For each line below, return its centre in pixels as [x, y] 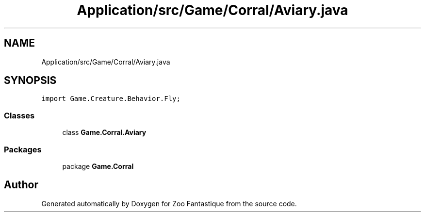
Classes [19, 115]
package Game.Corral [98, 166]
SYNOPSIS [30, 81]
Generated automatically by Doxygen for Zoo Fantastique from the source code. [169, 203]
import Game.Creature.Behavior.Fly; [111, 99]
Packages [23, 149]
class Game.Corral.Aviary [104, 133]
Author [21, 185]
